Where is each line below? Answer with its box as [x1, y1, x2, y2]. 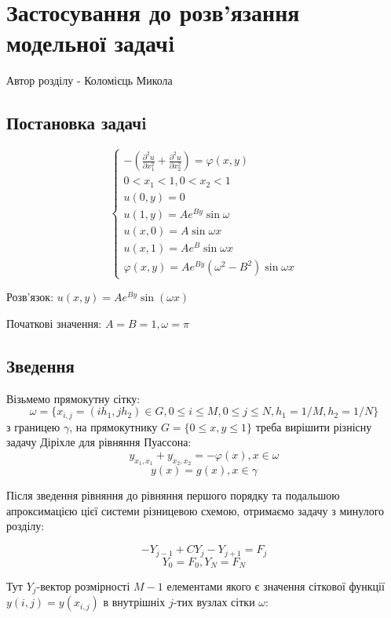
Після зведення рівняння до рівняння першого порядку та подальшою [6, 487, 340, 503]
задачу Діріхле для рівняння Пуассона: [6, 434, 192, 450]
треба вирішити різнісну [255, 418, 372, 434]
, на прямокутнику [69, 418, 158, 434]
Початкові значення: [6, 315, 102, 332]
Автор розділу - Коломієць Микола [6, 72, 173, 89]
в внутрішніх [103, 594, 166, 610]
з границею [6, 418, 60, 434]
